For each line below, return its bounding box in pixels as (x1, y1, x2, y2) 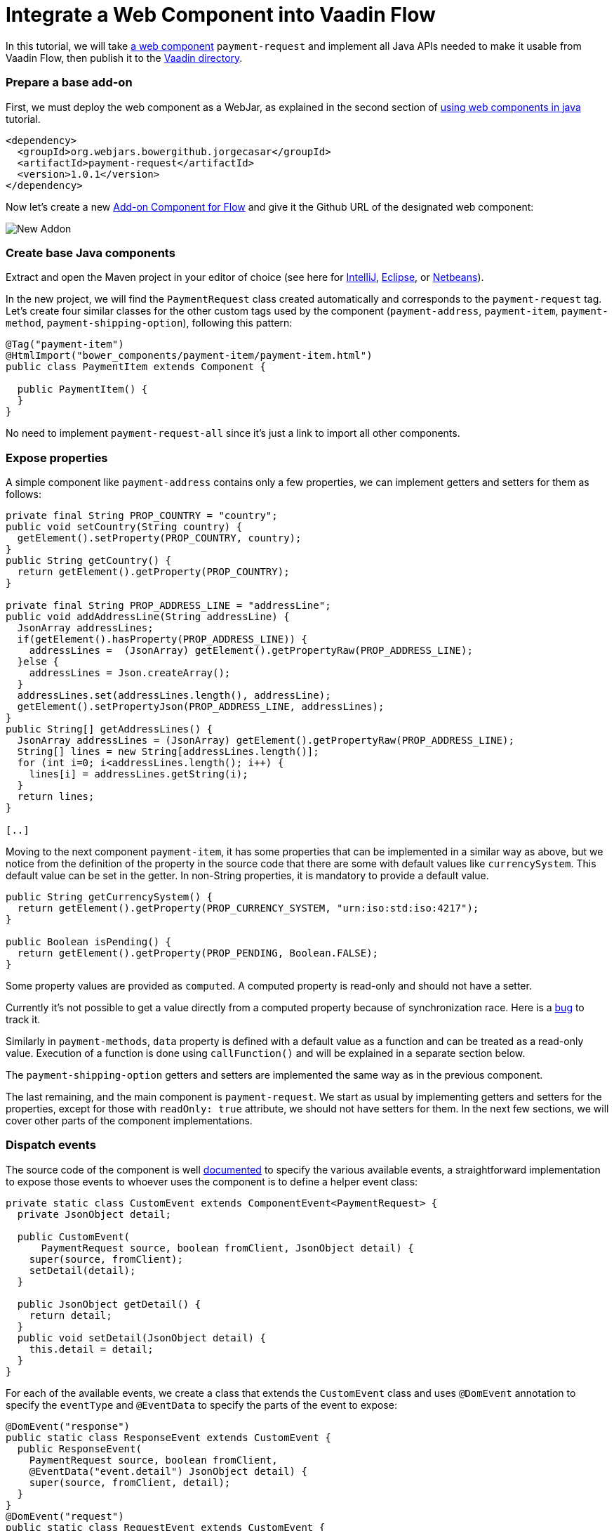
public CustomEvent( (17, 1230, 131, 1242)
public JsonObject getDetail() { (17, 1298, 201, 1310)
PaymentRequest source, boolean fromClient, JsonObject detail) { (41, 1242, 414, 1254)
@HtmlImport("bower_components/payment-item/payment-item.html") (6, 350, 373, 362)
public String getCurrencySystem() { (6, 891, 213, 902)
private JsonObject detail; (17, 1208, 172, 1220)
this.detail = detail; (29, 1343, 154, 1355)
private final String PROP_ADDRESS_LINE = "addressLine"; (6, 600, 331, 611)
